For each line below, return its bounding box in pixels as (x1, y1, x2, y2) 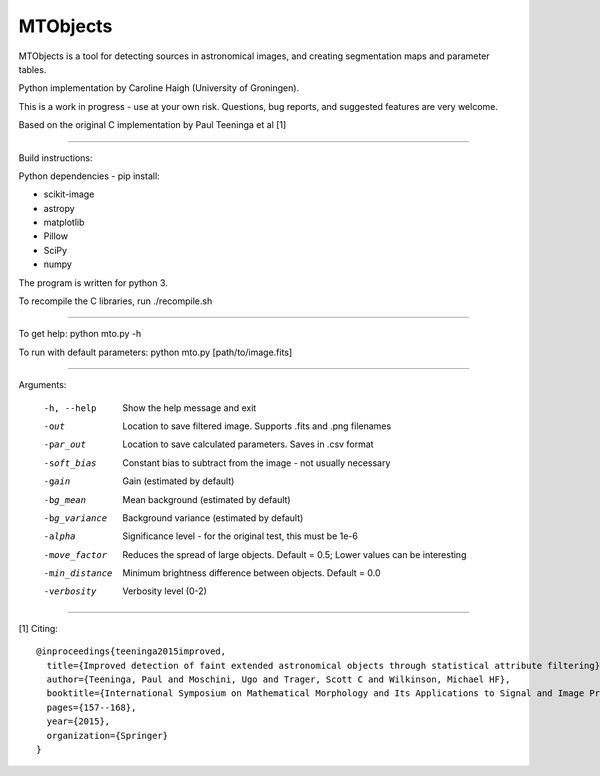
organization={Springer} (46, 730, 169, 741)
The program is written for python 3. (18, 276, 169, 289)
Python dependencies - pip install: (18, 170, 160, 182)
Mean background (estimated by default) (122, 493, 291, 505)
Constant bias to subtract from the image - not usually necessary (122, 456, 391, 469)
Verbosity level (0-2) (122, 585, 207, 597)
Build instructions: (18, 151, 93, 164)
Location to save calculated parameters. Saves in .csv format (122, 438, 374, 450)
